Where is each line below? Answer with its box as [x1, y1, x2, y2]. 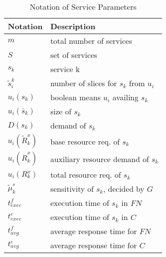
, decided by [103, 183, 145, 194]
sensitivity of [50, 183, 94, 194]
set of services [50, 49, 97, 60]
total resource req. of [50, 169, 121, 180]
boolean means [50, 92, 101, 103]
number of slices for [50, 77, 117, 89]
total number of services [50, 35, 132, 46]
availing [112, 92, 139, 103]
